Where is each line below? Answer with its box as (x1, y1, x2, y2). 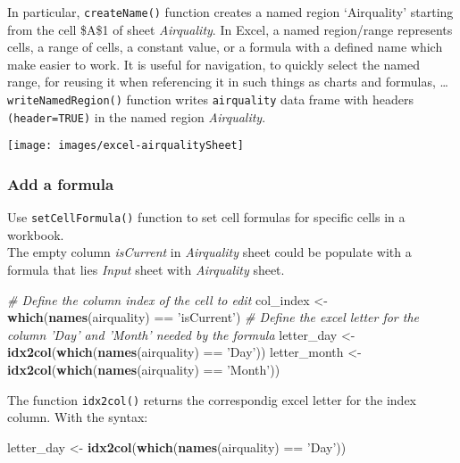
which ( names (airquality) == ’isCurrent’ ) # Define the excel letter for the (7, 308, 420, 327)
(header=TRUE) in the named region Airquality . (7, 107, 266, 126)
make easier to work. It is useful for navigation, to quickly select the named (7, 54, 420, 73)
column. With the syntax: (7, 408, 148, 426)
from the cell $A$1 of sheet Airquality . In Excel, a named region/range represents (7, 20, 453, 38)
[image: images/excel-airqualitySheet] (7, 139, 244, 153)
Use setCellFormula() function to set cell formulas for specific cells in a (7, 208, 406, 227)
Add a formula (7, 172, 114, 194)
